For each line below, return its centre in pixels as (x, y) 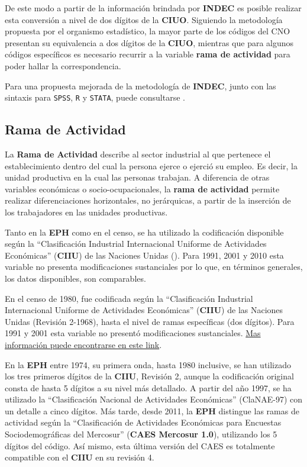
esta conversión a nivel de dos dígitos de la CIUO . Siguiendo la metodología (144, 19)
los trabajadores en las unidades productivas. (86, 212)
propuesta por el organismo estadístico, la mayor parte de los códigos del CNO (148, 31)
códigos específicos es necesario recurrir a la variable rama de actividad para (148, 54)
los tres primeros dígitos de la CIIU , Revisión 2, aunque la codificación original (149, 376)
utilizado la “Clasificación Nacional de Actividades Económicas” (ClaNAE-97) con (154, 399)
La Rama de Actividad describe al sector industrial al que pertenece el (138, 154)
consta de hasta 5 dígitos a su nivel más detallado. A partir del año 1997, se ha (148, 387)
